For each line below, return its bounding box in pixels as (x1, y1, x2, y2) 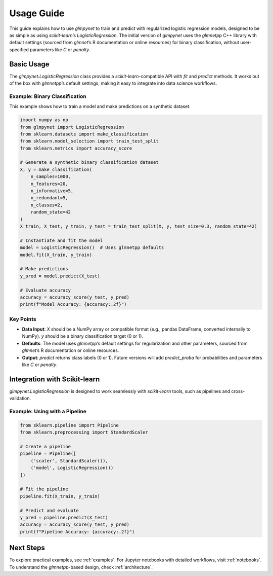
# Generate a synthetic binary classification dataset (20, 160, 159, 165)
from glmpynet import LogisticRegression (20, 124, 124, 130)
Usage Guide (9, 8, 65, 19)
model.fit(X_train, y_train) (20, 251, 93, 258)
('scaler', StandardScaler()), (30, 458, 108, 463)
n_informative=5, (30, 188, 74, 194)
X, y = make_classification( (20, 166, 93, 172)
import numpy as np (20, 117, 68, 123)
